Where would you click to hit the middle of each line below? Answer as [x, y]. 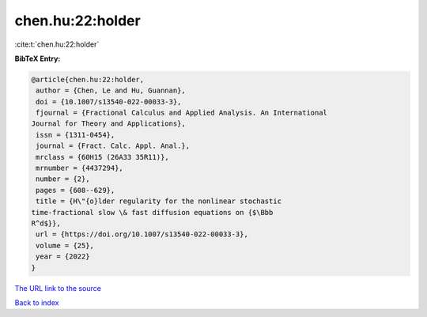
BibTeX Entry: [38, 58]
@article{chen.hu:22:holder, [88, 79]
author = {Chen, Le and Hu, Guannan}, [111, 91]
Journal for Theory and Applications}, [108, 124]
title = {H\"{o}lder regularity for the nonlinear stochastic [159, 201]
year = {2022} [63, 257]
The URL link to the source [58, 288]
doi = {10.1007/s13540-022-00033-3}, [109, 102]
